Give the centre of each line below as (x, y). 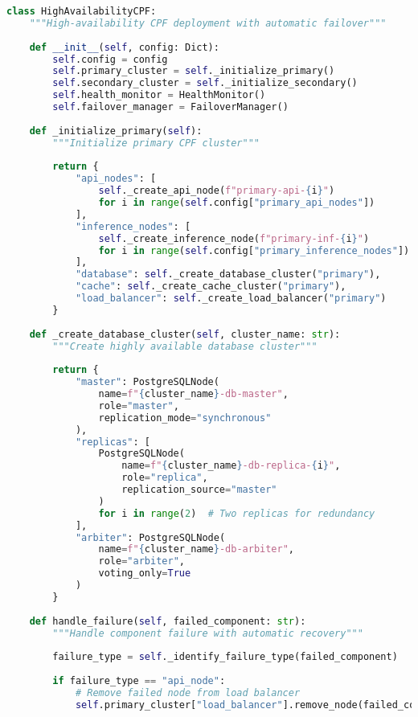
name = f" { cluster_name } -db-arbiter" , (197, 549)
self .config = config (110, 59)
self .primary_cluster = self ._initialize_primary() (194, 71)
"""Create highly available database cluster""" (185, 346)
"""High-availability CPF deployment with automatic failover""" (208, 23)
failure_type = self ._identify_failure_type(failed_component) (225, 657)
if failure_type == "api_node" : (139, 681)
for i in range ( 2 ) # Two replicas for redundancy (237, 513)
